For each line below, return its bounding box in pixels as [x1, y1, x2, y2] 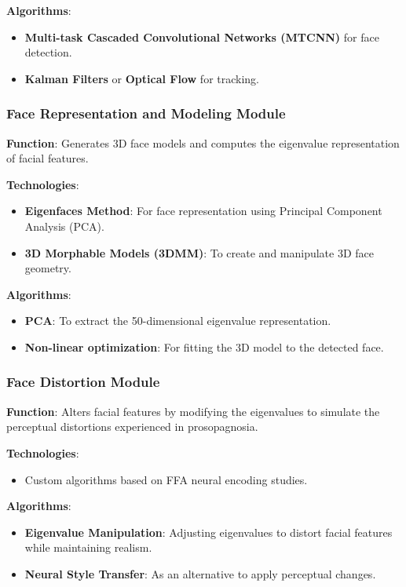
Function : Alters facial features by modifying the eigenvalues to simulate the [6, 403, 380, 419]
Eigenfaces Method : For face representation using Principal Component [24, 202, 382, 219]
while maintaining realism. [24, 539, 152, 556]
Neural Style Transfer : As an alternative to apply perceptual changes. [24, 565, 376, 582]
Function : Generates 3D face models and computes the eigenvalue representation [6, 134, 400, 151]
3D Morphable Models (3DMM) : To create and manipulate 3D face [24, 244, 375, 261]
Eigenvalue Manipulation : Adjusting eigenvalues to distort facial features [24, 523, 393, 540]
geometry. [24, 260, 71, 276]
